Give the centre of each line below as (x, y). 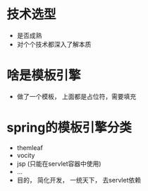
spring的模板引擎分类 (69, 128)
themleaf (30, 147)
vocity (26, 155)
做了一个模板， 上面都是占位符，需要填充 (76, 96)
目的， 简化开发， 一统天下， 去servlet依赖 (79, 180)
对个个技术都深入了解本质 (54, 44)
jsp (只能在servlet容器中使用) (59, 163)
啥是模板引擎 (44, 76)
